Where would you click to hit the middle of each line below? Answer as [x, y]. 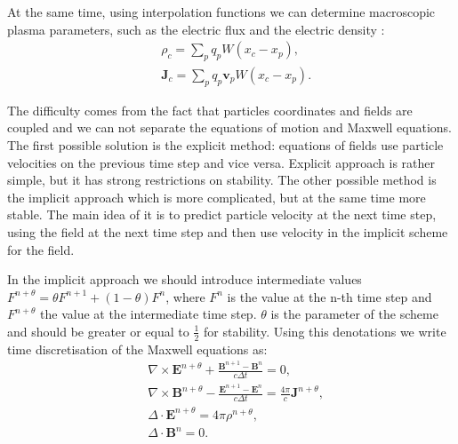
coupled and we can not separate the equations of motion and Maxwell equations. [229, 127]
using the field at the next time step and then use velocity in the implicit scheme [228, 232]
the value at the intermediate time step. [149, 314]
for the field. [41, 249]
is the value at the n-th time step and [329, 296]
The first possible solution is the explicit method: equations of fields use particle [225, 145]
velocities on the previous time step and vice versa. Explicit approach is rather [221, 162]
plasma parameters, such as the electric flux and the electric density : [196, 29]
